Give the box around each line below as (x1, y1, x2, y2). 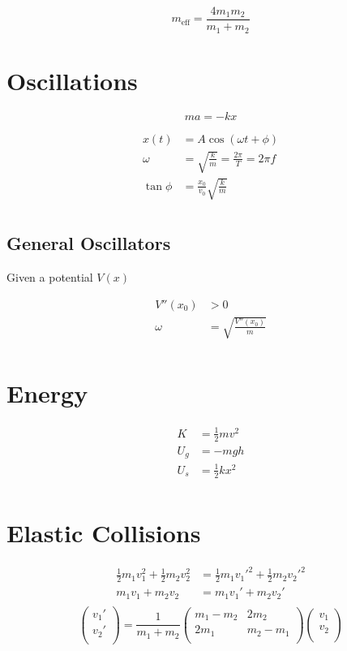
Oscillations (6, 63, 138, 97)
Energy (6, 377, 88, 410)
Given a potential (6, 269, 93, 286)
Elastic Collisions (6, 515, 201, 549)
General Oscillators (6, 231, 171, 256)
